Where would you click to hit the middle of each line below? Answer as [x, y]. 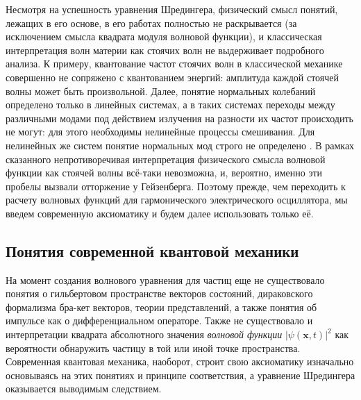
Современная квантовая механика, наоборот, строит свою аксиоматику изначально [180, 361]
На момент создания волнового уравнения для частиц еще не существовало [165, 280]
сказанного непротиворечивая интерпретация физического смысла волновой [166, 159]
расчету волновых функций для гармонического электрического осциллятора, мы [177, 200]
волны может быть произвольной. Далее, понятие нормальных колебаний [161, 91]
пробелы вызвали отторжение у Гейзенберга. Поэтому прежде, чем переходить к [176, 186]
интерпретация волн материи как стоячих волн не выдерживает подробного [165, 50]
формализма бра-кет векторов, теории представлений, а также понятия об [161, 307]
